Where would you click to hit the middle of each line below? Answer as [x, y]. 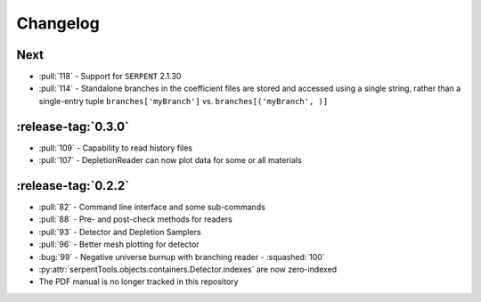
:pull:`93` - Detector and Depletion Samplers [120, 232]
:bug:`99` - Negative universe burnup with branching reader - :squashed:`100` [182, 257]
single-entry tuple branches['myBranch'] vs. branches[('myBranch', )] [183, 101]
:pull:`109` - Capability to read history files [116, 148]
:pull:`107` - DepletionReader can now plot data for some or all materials [170, 160]
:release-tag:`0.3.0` [73, 126]
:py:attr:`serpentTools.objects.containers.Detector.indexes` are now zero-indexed [188, 269]
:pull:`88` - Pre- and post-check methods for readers [136, 219]
